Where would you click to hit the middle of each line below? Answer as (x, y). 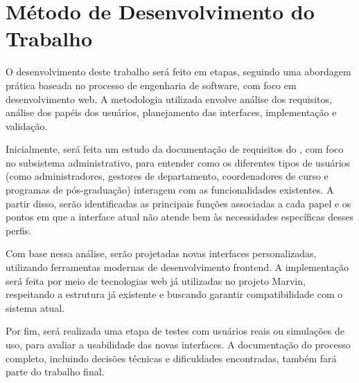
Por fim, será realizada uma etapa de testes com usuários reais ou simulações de (175, 331)
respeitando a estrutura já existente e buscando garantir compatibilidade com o (174, 294)
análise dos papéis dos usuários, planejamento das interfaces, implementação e (171, 112)
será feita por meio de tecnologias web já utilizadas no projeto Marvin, (156, 280)
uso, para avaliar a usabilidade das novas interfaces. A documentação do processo (178, 344)
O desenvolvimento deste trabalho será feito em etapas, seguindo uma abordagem (178, 72)
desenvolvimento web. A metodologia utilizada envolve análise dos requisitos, (169, 99)
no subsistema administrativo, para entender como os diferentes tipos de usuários (178, 162)
